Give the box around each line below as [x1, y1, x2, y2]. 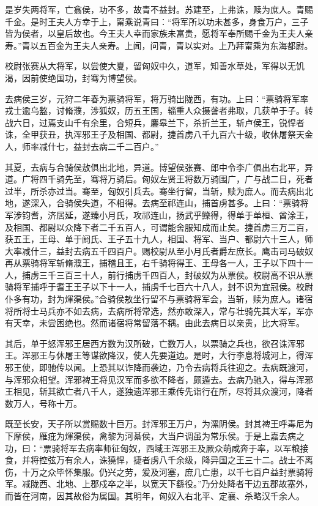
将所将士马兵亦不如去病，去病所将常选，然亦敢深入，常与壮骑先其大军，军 [5, 304, 305, 317]
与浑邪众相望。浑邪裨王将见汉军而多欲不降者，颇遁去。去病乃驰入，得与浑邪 [5, 373, 313, 385]
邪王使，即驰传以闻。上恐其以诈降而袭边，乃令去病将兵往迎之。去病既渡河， [5, 361, 313, 374]
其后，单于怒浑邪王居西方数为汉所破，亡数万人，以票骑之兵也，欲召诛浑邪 [5, 337, 305, 349]
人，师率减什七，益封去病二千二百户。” [5, 140, 159, 152]
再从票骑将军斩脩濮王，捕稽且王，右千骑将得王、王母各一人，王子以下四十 [5, 256, 305, 269]
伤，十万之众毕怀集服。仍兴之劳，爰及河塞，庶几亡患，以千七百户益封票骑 [5, 465, 305, 478]
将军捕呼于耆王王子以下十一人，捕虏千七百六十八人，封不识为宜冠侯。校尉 [13, 280, 313, 293]
